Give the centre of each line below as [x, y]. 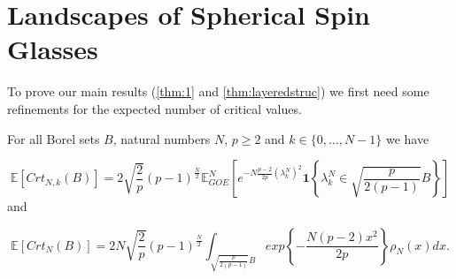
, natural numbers [162, 138]
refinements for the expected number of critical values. [155, 108]
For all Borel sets [54, 138]
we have [407, 138]
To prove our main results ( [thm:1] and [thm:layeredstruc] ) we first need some [218, 91]
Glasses [53, 49]
